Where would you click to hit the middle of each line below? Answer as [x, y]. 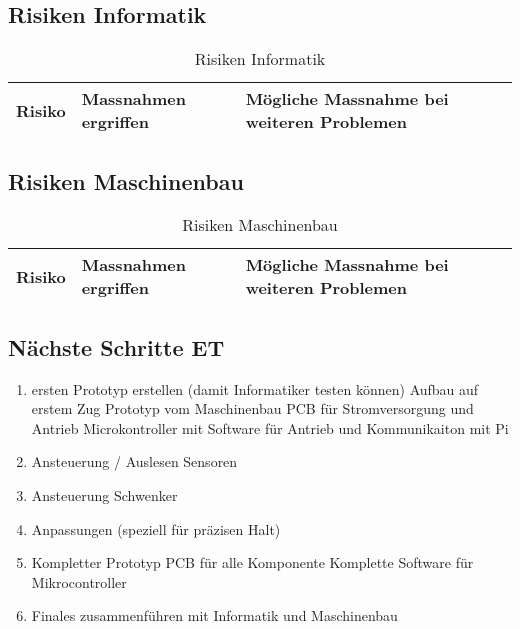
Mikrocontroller [79, 581]
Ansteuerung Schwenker [104, 494]
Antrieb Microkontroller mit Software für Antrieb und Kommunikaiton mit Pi [270, 427]
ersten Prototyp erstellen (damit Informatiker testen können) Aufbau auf [255, 388]
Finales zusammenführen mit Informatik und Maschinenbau [214, 615]
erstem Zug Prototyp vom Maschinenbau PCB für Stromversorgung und [252, 408]
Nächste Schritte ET [116, 346]
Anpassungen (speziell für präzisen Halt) [156, 528]
